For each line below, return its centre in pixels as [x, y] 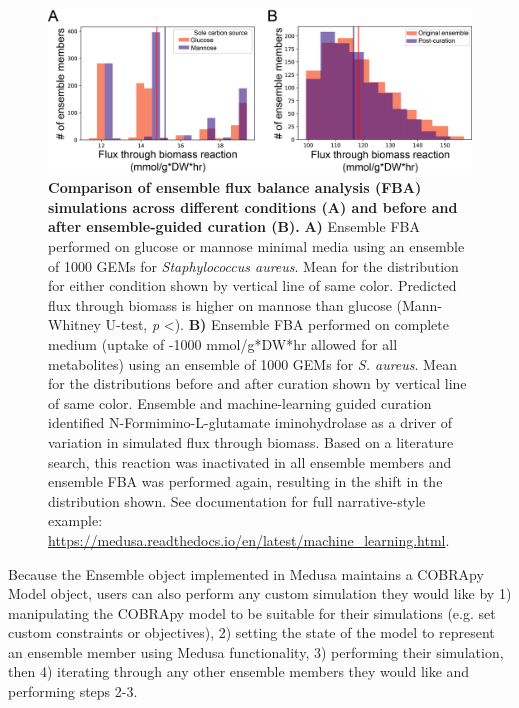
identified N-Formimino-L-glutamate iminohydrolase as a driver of [250, 422]
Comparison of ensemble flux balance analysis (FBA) [235, 187]
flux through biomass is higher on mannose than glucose [220, 304]
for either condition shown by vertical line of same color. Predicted [252, 285]
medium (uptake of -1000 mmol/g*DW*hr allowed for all [223, 343]
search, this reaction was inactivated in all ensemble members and [250, 461]
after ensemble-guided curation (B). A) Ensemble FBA [234, 226]
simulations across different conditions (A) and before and [253, 206]
